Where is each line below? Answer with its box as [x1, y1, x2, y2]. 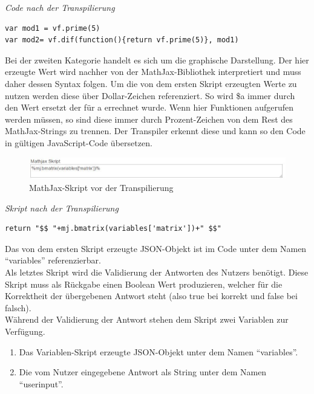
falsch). [5, 301, 31, 314]
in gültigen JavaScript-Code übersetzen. [5, 136, 152, 149]
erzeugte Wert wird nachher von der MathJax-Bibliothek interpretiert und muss [5, 65, 301, 78]
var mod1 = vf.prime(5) [5, 24, 100, 33]
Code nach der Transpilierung [5, 1, 115, 13]
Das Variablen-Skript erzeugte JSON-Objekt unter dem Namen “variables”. [19, 345, 298, 358]
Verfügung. [5, 325, 45, 337]
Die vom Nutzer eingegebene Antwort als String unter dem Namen [19, 366, 267, 378]
